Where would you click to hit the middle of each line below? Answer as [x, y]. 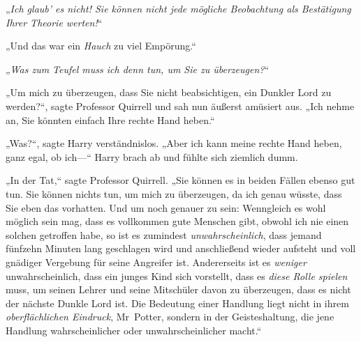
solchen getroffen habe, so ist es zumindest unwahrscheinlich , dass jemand [164, 234]
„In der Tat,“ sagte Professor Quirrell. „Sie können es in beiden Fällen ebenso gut [180, 180]
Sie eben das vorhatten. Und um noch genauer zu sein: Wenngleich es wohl [166, 207]
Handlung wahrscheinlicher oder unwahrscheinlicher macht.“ [134, 330]
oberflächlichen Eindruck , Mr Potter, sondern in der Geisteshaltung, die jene [170, 317]
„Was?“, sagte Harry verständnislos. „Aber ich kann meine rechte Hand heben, [174, 143]
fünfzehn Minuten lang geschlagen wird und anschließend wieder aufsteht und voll [181, 248]
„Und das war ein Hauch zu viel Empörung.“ [101, 46]
